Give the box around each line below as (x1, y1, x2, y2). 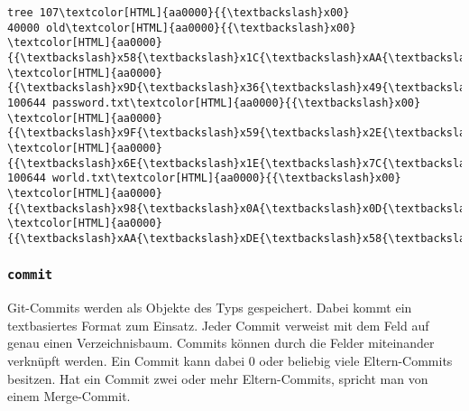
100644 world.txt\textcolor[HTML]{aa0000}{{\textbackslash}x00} (7, 172, 401, 185)
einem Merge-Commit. (7, 387, 131, 406)
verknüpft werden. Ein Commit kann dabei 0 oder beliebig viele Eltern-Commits (7, 351, 453, 370)
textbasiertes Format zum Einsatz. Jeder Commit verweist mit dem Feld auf (7, 315, 429, 334)
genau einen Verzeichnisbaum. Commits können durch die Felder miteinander (7, 333, 435, 352)
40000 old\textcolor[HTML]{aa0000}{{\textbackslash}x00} (7, 21, 356, 34)
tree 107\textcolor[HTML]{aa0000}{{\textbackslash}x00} (7, 6, 350, 19)
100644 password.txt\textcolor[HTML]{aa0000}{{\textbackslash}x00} (7, 96, 421, 109)
